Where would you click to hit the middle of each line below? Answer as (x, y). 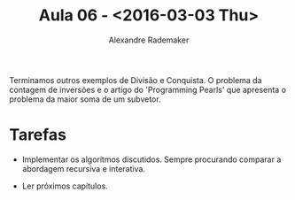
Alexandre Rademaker (149, 40)
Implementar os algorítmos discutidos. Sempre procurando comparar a (151, 159)
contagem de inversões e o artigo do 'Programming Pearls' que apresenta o (147, 89)
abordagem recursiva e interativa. (84, 168)
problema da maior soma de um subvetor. (85, 99)
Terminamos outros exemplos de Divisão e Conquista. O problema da (136, 80)
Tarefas (38, 135)
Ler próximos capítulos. (65, 186)
